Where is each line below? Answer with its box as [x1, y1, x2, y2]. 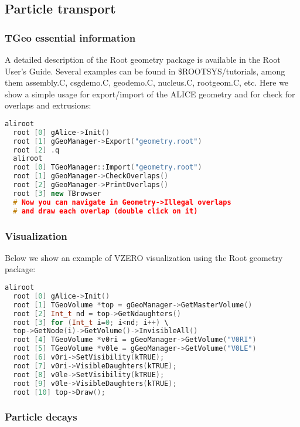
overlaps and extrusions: [5, 99, 91, 111]
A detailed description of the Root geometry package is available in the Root [5, 53, 281, 65]
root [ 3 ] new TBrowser [13, 189, 101, 198]
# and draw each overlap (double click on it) [13, 206, 198, 215]
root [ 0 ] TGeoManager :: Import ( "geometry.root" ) [13, 163, 202, 172]
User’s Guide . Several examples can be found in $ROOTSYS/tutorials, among [5, 65, 285, 77]
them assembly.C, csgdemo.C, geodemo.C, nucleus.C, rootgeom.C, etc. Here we [5, 76, 289, 89]
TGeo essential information [5, 30, 136, 45]
